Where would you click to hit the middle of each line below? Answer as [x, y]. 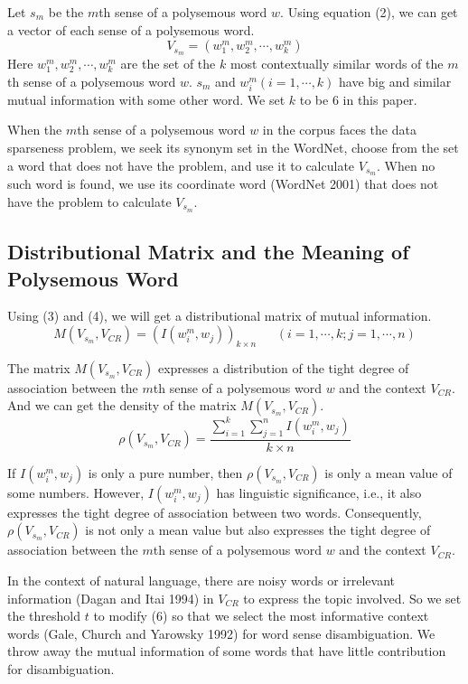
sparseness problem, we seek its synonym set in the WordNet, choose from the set [233, 147]
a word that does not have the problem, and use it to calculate [181, 165]
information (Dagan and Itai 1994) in [111, 598]
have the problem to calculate [89, 202]
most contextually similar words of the [337, 64]
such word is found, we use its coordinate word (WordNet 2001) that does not [223, 184]
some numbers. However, [76, 492]
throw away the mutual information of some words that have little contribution [227, 651]
